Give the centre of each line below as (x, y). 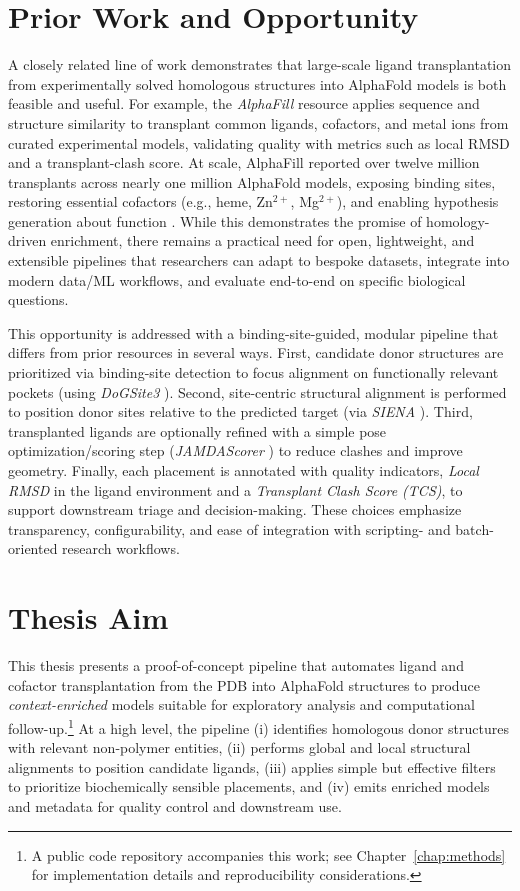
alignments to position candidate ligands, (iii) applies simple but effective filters (252, 766)
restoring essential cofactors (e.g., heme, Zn (140, 201)
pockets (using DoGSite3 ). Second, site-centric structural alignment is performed (257, 391)
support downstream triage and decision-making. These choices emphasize (235, 509)
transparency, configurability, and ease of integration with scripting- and (229, 528)
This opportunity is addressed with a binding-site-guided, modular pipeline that (253, 332)
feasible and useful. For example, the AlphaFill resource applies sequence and (244, 103)
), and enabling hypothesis (417, 201)
